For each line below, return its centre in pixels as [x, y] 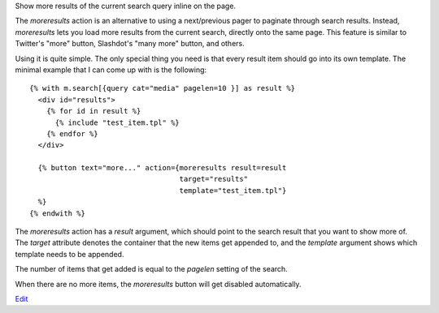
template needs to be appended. [70, 254]
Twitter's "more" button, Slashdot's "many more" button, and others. [130, 44]
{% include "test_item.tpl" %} [117, 122]
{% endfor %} [72, 133]
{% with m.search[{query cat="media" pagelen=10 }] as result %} [163, 88]
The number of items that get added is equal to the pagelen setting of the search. [151, 269]
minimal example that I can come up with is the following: [111, 70]
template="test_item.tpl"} [233, 190]
